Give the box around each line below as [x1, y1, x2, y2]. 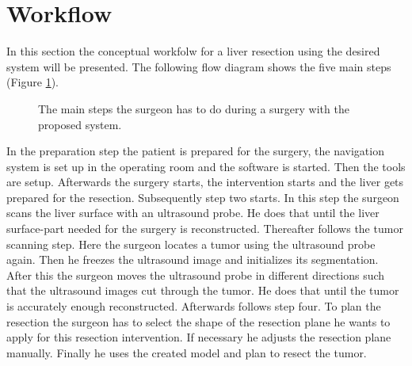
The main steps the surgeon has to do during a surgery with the [38, 100, 349, 116]
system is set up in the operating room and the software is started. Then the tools [6, 158, 406, 174]
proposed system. [38, 116, 122, 132]
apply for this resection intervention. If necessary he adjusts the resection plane [6, 329, 391, 345]
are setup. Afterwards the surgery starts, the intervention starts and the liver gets [6, 173, 404, 190]
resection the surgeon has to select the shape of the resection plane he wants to [6, 313, 391, 330]
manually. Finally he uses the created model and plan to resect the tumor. [6, 344, 367, 360]
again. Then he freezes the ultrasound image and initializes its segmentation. [6, 251, 379, 268]
